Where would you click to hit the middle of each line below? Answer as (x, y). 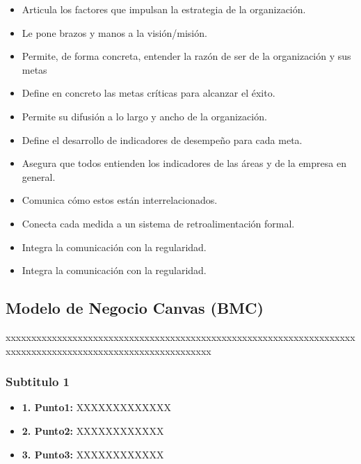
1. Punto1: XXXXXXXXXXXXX (97, 407)
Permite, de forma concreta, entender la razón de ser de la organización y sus (186, 56)
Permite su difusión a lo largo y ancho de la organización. (144, 116)
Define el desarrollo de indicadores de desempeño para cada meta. (162, 139)
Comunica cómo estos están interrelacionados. (120, 200)
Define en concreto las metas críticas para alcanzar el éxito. (149, 93)
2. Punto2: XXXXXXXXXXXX (93, 430)
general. (39, 176)
